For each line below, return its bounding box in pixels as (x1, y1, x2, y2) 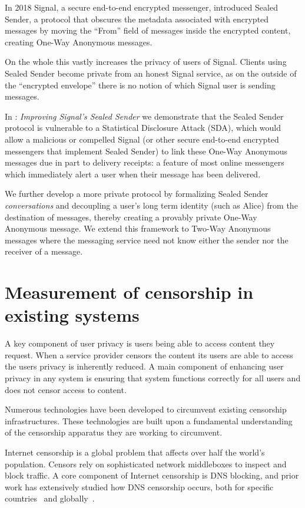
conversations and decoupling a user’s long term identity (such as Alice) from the (5, 199, 298, 211)
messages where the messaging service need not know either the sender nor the (5, 233, 289, 246)
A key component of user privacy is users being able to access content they (5, 337, 275, 349)
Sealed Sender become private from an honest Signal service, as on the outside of (5, 67, 297, 79)
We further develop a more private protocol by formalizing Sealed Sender (5, 187, 268, 200)
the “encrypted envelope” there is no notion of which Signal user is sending (5, 78, 276, 91)
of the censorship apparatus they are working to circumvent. (5, 426, 223, 438)
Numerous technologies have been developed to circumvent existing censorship (5, 403, 287, 415)
